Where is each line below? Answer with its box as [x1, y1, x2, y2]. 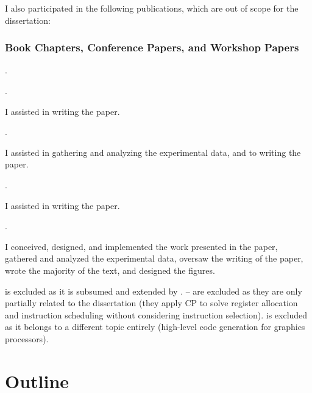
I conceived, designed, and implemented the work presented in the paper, [5, 240, 278, 252]
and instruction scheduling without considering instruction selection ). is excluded [5, 308, 308, 321]
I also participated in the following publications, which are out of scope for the [5, 2, 299, 14]
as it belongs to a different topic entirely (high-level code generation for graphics [5, 320, 305, 333]
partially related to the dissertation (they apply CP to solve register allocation [5, 296, 298, 309]
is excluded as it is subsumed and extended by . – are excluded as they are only [5, 284, 302, 297]
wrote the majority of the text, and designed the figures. [5, 263, 215, 276]
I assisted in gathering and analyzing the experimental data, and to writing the [5, 145, 301, 158]
